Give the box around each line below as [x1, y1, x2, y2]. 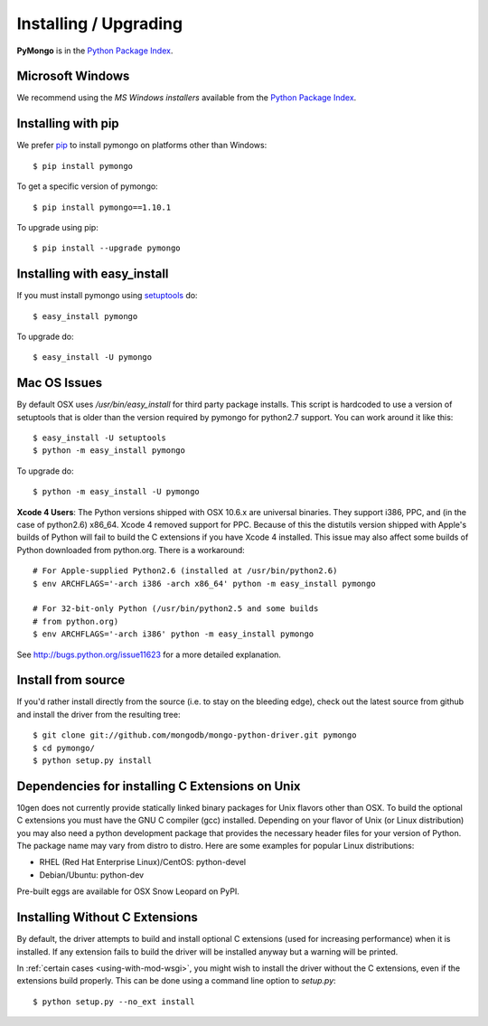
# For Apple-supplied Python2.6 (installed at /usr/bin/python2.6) [33, 566, 338, 576]
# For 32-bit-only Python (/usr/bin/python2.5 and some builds [33, 604, 319, 614]
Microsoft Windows [16, 69, 130, 84]
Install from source [16, 673, 126, 688]
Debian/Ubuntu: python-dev [39, 869, 145, 880]
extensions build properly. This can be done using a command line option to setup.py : [16, 975, 336, 986]
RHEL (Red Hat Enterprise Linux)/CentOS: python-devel [39, 857, 247, 868]
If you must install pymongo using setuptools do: [16, 290, 198, 301]
